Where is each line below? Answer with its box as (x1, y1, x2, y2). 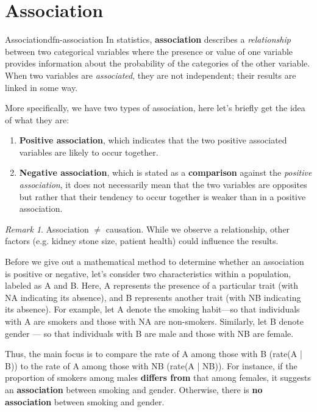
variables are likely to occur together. (19, 145, 158, 158)
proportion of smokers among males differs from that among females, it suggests (5, 371, 311, 384)
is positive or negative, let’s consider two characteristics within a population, (5, 267, 291, 280)
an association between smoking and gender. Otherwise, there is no (5, 383, 263, 396)
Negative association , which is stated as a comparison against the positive (19, 166, 312, 179)
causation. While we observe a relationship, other (105, 222, 290, 235)
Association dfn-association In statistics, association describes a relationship (5, 33, 291, 46)
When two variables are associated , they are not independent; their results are (5, 68, 296, 81)
